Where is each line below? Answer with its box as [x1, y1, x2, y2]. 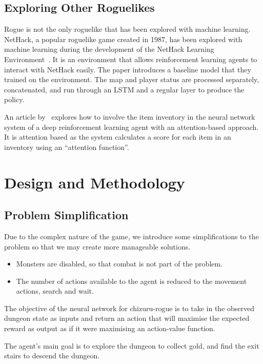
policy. [4, 94, 25, 105]
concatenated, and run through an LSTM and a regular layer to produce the [4, 84, 245, 94]
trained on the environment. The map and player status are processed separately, [4, 74, 259, 85]
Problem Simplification [4, 207, 129, 223]
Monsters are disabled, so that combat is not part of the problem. [16, 258, 223, 269]
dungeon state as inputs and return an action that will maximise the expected [4, 313, 250, 323]
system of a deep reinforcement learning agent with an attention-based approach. [4, 121, 259, 132]
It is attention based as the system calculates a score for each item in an [4, 131, 231, 142]
